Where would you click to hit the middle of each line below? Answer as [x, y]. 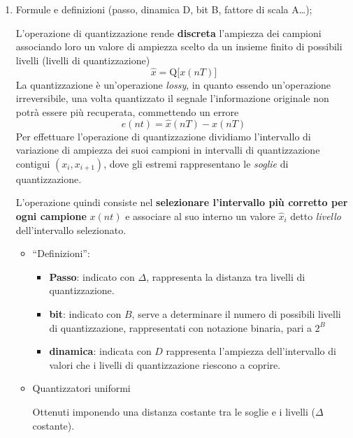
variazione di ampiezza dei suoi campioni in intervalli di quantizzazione [168, 150]
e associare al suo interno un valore [200, 216]
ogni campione [51, 216]
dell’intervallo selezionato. [71, 229]
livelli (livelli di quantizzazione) [83, 60]
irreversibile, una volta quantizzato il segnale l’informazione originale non [172, 98]
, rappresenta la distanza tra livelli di [226, 276]
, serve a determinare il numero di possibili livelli [236, 313]
